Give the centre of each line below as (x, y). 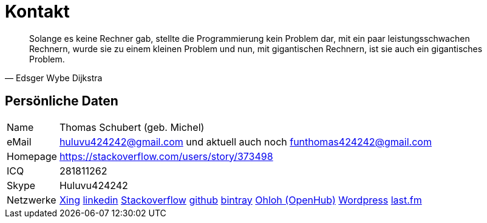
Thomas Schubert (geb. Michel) (132, 127)
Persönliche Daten (62, 101)
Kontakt (37, 12)
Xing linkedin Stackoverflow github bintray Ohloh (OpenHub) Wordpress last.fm (240, 200)
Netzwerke (32, 200)
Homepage (32, 156)
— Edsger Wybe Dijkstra (54, 78)
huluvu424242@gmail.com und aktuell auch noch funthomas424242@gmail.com (245, 141)
